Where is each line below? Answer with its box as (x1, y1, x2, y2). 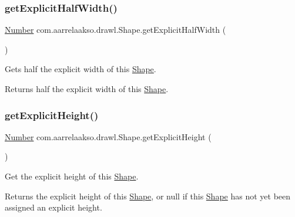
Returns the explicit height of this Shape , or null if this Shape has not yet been (5, 189, 291, 202)
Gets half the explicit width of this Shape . (5, 63, 156, 75)
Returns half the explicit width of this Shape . (5, 83, 169, 94)
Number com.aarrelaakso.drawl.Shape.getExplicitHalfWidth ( (5, 23, 226, 36)
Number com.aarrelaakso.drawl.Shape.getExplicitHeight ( (5, 130, 212, 143)
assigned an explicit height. (5, 201, 102, 213)
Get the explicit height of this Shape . (5, 170, 139, 182)
